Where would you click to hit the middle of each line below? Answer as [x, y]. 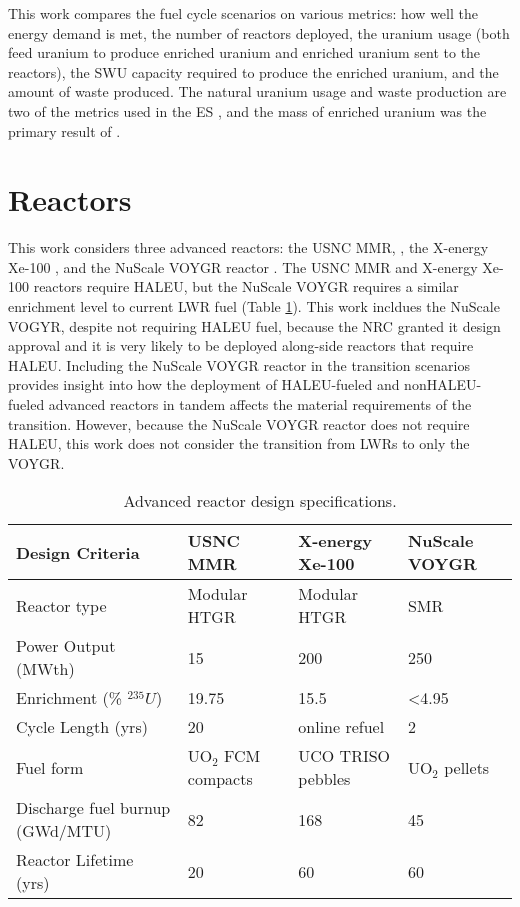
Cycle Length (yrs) [82, 727]
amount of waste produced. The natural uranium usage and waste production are [257, 91]
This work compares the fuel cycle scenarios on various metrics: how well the [243, 13]
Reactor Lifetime [75, 860]
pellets [467, 767]
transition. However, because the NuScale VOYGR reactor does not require [239, 423]
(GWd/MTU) [64, 831]
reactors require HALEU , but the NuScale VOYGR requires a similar [246, 286]
